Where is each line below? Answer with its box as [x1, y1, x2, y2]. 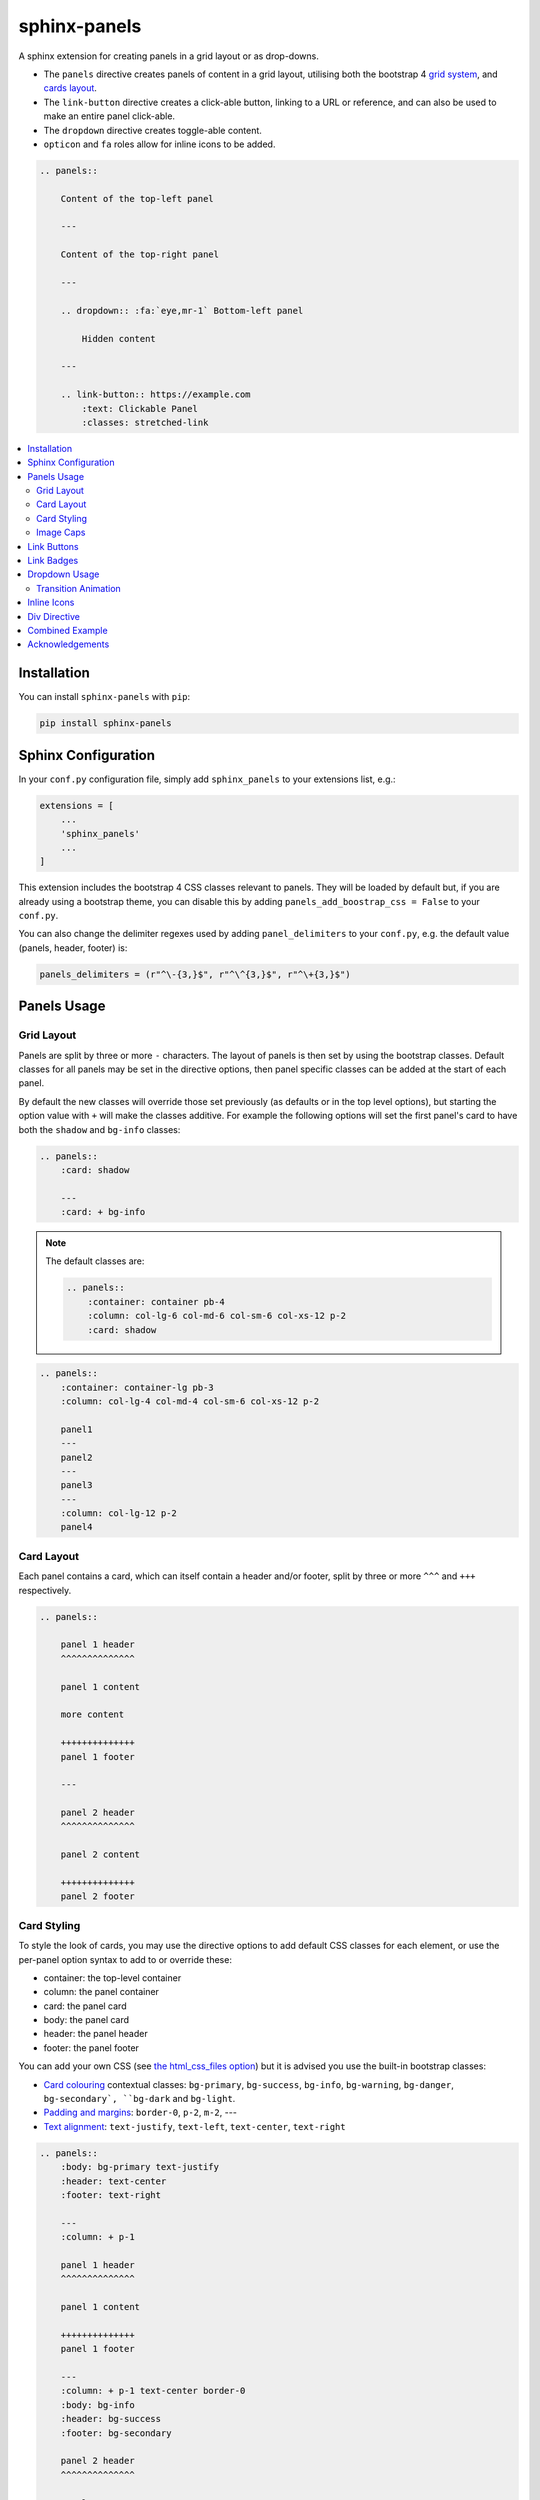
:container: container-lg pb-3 [60, 1381, 214, 1393]
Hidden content [81, 333, 157, 344]
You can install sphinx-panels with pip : [18, 691, 191, 703]
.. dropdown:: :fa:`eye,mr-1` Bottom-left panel [60, 305, 304, 316]
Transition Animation [36, 582, 122, 594]
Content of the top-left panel [60, 193, 214, 204]
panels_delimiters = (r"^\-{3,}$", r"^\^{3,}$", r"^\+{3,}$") [39, 968, 351, 980]
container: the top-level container [43, 1971, 182, 1984]
